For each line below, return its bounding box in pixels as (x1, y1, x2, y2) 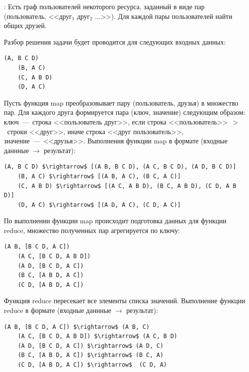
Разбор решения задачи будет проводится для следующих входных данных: (4, 36, 226, 46)
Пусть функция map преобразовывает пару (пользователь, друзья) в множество (4, 97, 238, 108)
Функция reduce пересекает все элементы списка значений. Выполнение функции (4, 295, 245, 306)
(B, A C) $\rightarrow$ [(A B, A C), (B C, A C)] (17, 172, 181, 180)
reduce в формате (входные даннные (4, 305, 111, 315)
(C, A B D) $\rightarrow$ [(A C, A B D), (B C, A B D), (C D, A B (17, 182, 236, 189)
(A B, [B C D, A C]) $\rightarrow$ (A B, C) (4, 323, 150, 330)
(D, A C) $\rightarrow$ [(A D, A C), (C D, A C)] (17, 201, 181, 208)
